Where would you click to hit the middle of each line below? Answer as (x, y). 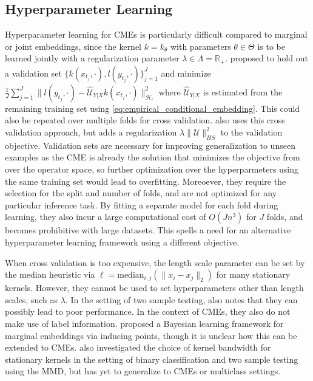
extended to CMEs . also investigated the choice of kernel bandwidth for (138, 347)
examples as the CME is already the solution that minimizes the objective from (153, 157)
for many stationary (253, 274)
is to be (271, 46)
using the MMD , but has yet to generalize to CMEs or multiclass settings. (143, 371)
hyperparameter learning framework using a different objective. (122, 242)
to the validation (251, 132)
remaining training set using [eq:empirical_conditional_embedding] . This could (153, 108)
